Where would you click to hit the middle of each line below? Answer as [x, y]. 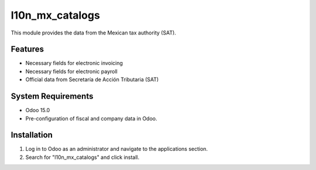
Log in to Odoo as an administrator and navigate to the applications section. [116, 149]
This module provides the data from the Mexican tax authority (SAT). [94, 33]
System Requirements [52, 96]
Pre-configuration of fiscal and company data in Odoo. [91, 118]
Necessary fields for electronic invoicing [74, 63]
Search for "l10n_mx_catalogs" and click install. [83, 157]
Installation [32, 135]
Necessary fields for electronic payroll [71, 71]
